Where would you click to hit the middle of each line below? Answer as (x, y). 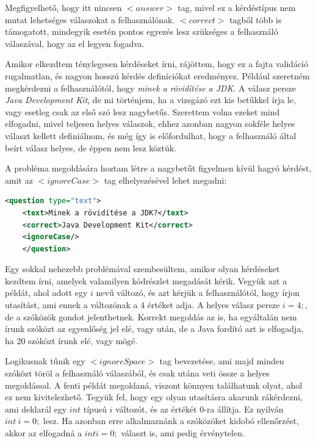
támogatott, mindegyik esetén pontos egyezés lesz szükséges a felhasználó (142, 31)
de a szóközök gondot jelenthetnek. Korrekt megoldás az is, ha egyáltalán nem (151, 316)
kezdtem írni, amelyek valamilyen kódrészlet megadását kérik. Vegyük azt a (146, 280)
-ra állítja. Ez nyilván (244, 409)
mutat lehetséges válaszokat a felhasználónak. (90, 19)
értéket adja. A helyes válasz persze (214, 305)
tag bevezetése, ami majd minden (222, 361)
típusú (95, 409)
